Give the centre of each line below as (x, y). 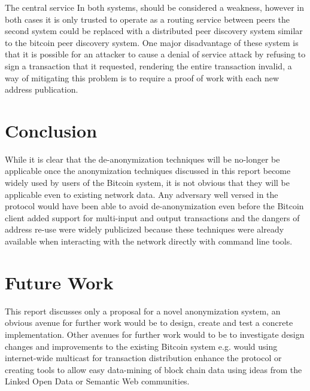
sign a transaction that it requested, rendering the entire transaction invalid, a (148, 65)
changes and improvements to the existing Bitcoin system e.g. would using (141, 346)
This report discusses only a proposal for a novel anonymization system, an (143, 311)
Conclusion (51, 130)
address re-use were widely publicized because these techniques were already (145, 229)
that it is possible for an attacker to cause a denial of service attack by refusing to (155, 54)
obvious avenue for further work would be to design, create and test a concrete (149, 323)
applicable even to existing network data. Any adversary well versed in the (142, 194)
